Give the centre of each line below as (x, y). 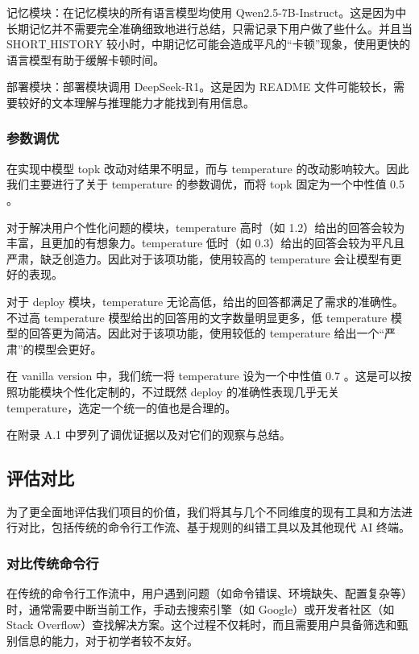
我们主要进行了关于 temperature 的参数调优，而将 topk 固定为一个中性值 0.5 (205, 184)
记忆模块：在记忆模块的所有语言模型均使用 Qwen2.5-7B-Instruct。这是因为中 (207, 12)
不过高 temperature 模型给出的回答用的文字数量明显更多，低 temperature (197, 317)
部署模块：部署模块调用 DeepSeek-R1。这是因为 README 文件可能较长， (200, 87)
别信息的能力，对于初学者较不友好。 (102, 641)
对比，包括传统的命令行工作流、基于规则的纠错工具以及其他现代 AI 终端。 (214, 527)
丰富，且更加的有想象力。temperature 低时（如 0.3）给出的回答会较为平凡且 (206, 243)
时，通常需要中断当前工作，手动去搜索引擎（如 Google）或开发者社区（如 (201, 608)
